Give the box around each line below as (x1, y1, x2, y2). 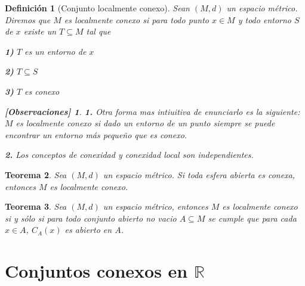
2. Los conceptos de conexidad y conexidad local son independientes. (5, 148, 254, 161)
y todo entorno (238, 13, 291, 26)
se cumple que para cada (208, 212, 297, 224)
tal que (86, 25, 111, 38)
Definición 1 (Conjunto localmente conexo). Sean (5, 2, 190, 14)
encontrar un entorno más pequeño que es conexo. (5, 128, 187, 141)
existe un (23, 25, 57, 38)
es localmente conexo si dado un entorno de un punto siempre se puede (16, 117, 275, 129)
